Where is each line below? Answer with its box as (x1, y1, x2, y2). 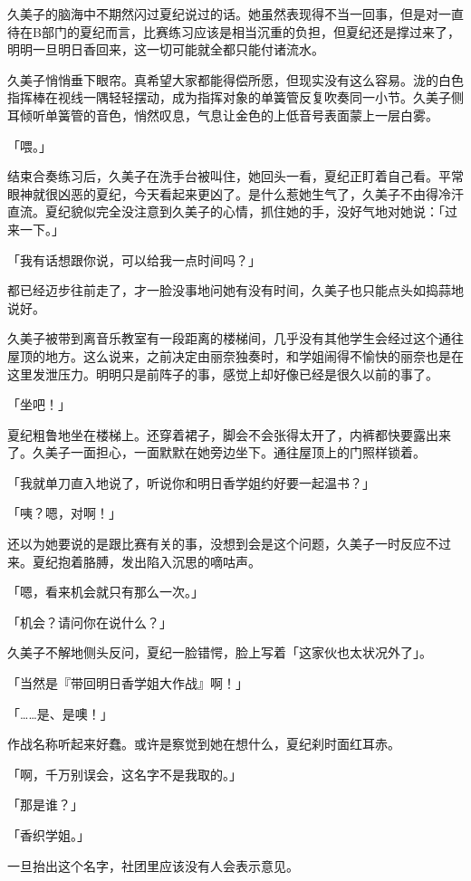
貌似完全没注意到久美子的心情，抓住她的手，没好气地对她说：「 (70, 202, 445, 221)
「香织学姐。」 (7, 826, 90, 844)
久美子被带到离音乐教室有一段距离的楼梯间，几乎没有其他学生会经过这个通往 (7, 329, 464, 348)
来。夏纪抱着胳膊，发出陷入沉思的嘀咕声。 (7, 551, 261, 570)
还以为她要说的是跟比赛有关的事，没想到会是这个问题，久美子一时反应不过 (7, 534, 451, 553)
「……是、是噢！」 (7, 704, 113, 723)
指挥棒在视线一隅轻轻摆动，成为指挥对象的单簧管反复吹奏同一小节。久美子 (7, 88, 451, 107)
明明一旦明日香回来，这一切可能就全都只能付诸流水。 (7, 40, 324, 59)
